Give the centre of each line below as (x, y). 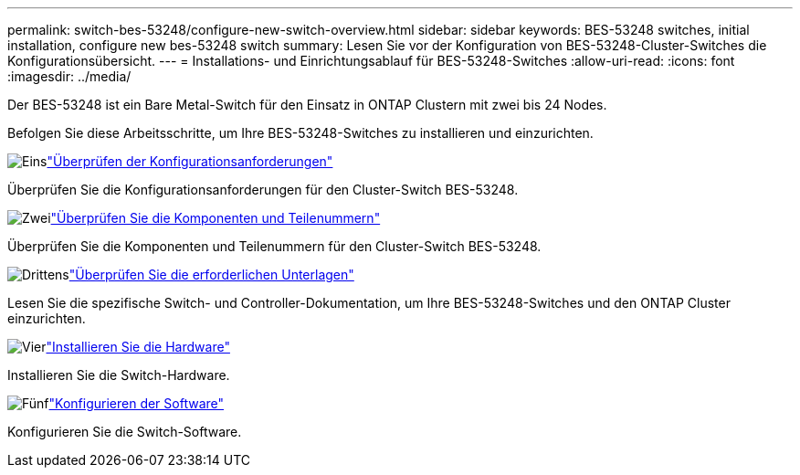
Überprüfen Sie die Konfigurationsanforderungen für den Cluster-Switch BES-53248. (263, 190)
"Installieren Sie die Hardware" (138, 347)
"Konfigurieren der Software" (137, 403)
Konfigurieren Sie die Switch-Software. (125, 432)
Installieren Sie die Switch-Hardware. (119, 375)
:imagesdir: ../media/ (69, 76)
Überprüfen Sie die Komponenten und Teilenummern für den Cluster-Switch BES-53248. (274, 246)
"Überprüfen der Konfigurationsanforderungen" (190, 161)
